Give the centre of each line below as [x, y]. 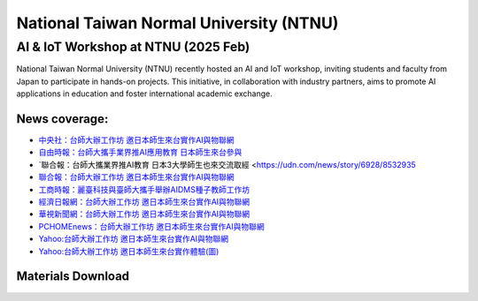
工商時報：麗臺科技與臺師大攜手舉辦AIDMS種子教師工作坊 [144, 189]
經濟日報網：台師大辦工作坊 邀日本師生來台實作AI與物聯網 [144, 202]
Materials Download [73, 277]
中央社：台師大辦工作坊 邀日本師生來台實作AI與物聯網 [136, 140]
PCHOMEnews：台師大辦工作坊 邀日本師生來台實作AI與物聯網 [151, 226]
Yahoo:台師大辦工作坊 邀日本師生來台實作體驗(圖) [129, 251]
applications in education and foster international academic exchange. [145, 94]
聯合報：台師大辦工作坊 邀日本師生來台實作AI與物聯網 [136, 177]
